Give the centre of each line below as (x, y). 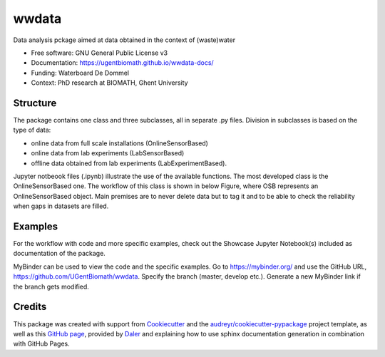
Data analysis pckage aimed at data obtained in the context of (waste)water (124, 40)
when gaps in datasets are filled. (61, 206)
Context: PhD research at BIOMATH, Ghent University (109, 83)
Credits (30, 307)
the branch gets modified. (51, 286)
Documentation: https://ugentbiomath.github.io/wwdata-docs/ (122, 63)
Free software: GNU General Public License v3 (99, 53)
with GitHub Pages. (42, 344)
